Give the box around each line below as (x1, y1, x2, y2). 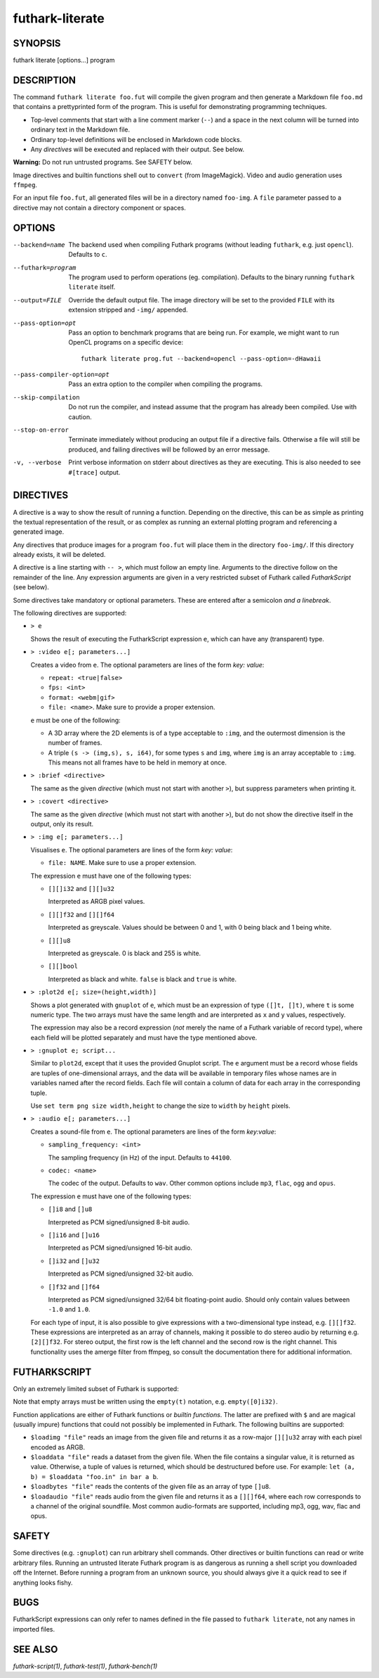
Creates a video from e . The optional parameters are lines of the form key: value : (30, 660, 265, 669)
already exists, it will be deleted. (13, 551, 106, 559)
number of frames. (48, 738, 102, 747)
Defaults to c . (68, 250, 107, 259)
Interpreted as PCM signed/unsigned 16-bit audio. (48, 1243, 193, 1252)
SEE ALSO (13, 1643, 58, 1655)
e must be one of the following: (30, 716, 121, 724)
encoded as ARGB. (30, 1442, 86, 1452)
